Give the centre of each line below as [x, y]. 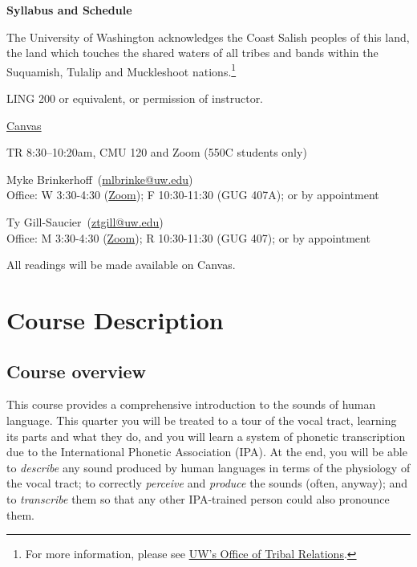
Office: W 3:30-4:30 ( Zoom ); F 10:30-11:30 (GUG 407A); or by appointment [193, 195]
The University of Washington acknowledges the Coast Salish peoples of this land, [208, 37]
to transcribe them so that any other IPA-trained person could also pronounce [198, 498]
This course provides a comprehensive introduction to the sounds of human [191, 404]
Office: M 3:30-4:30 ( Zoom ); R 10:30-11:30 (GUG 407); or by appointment [188, 237]
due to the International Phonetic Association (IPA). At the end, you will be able [207, 452]
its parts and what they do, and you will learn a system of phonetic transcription [206, 436]
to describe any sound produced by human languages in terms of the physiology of [208, 467]
